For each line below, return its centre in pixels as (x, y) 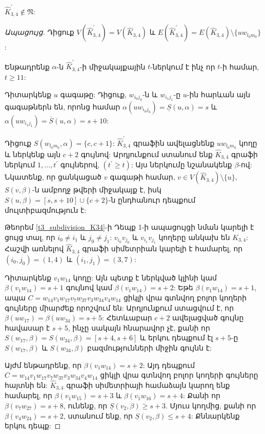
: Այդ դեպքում (169, 365)
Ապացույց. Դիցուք (39, 32)
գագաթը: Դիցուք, (93, 94)
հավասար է (27, 327)
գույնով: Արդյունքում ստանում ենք (147, 154)
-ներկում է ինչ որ (183, 66)
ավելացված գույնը (208, 318)
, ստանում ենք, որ (98, 415)
